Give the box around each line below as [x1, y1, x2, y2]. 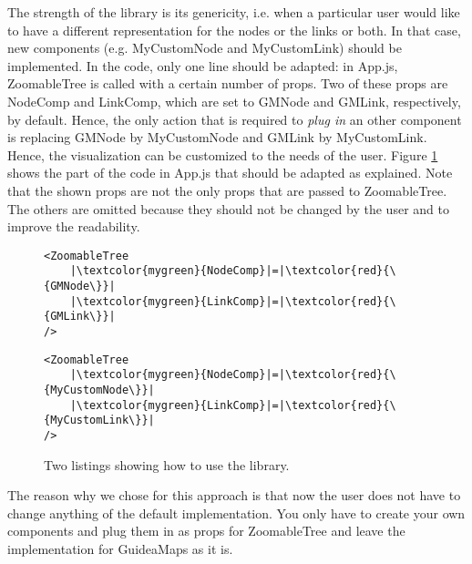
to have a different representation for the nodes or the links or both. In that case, [7, 20, 461, 39]
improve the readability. [7, 217, 140, 236]
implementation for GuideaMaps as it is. [7, 538, 233, 558]
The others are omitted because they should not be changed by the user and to [7, 199, 449, 218]
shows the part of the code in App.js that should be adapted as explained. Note [7, 163, 453, 182]
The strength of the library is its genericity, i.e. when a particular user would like [7, 3, 460, 21]
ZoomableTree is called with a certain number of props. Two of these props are [7, 74, 448, 93]
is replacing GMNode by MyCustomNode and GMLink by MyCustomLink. [7, 128, 427, 147]
